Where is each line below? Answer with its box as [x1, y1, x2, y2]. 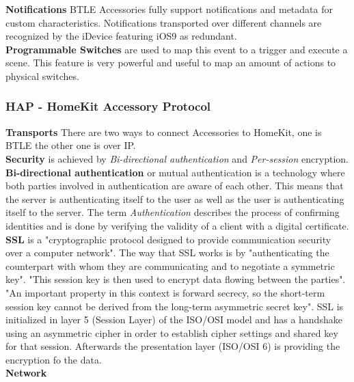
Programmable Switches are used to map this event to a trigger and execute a [5, 42, 348, 56]
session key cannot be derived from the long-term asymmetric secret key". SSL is [5, 299, 344, 313]
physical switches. [5, 68, 79, 83]
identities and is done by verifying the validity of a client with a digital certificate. [5, 218, 349, 232]
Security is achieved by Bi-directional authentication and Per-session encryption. [5, 151, 349, 165]
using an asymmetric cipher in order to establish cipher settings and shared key [5, 325, 338, 340]
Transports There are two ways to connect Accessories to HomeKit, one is [5, 124, 322, 139]
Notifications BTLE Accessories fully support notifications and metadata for [5, 2, 333, 16]
